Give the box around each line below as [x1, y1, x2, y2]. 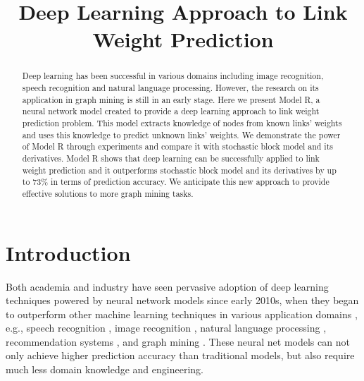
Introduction [6, 238, 131, 267]
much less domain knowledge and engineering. [6, 362, 203, 377]
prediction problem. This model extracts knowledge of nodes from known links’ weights [22, 116, 342, 128]
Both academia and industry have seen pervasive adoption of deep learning [6, 279, 329, 294]
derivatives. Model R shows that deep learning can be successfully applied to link [22, 152, 320, 164]
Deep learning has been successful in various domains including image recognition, [22, 70, 324, 82]
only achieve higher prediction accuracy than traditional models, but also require [6, 348, 355, 363]
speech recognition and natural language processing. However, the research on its [22, 82, 319, 94]
